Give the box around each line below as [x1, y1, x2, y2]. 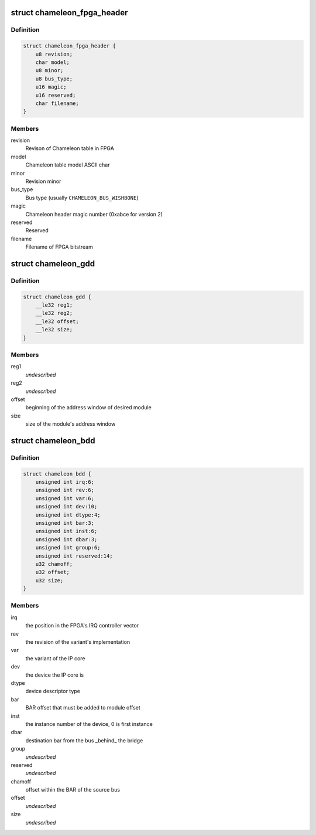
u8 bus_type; [35, 75, 73, 82]
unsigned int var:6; [35, 495, 95, 501]
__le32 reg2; [35, 310, 73, 317]
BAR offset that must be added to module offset [25, 704, 140, 711]
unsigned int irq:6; [35, 478, 95, 486]
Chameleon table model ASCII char [25, 161, 110, 168]
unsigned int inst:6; [35, 528, 98, 535]
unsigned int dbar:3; [35, 536, 98, 542]
